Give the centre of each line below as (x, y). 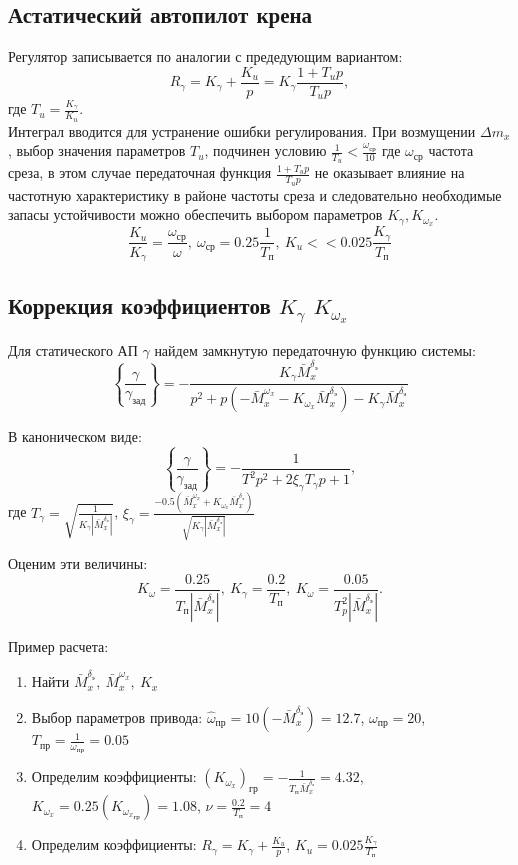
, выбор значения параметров (97, 150)
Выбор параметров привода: (117, 716)
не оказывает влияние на (389, 172)
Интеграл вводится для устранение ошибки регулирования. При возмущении (242, 130)
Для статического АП (73, 349)
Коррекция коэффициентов (139, 305)
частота (451, 150)
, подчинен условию (265, 150)
